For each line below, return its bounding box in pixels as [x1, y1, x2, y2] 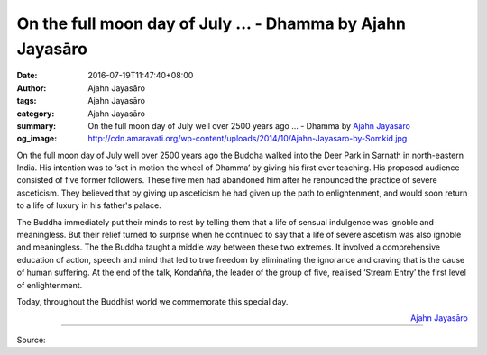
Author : [16, 82, 47, 94]
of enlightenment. [16, 279, 83, 290]
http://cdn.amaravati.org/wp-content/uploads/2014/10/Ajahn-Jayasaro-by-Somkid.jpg [87, 133, 408, 144]
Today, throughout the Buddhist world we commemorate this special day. [16, 296, 289, 306]
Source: [16, 334, 46, 345]
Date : [16, 70, 38, 81]
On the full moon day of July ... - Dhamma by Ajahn [16, 14, 406, 33]
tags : [16, 96, 37, 106]
